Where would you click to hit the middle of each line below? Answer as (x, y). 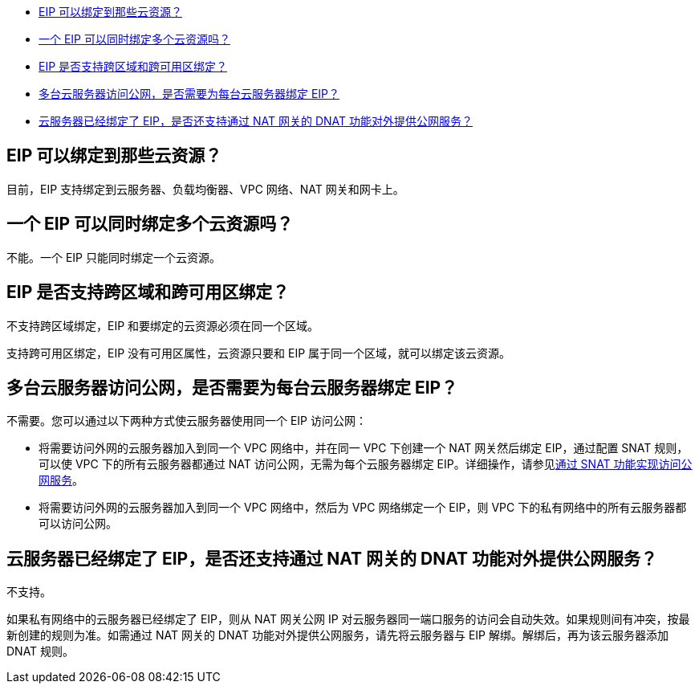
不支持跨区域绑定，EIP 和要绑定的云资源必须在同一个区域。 (163, 325)
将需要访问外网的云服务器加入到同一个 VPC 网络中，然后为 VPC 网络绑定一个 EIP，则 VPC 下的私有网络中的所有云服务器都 (363, 508)
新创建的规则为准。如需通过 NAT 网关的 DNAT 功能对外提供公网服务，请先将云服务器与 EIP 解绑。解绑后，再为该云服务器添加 (337, 635)
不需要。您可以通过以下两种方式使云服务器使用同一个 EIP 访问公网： (187, 421)
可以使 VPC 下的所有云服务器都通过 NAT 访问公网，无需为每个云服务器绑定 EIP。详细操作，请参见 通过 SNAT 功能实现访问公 (366, 464)
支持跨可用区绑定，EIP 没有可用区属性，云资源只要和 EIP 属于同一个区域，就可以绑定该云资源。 (259, 353)
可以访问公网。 (78, 524)
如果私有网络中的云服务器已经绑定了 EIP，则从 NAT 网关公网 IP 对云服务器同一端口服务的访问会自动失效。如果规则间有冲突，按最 (348, 619)
